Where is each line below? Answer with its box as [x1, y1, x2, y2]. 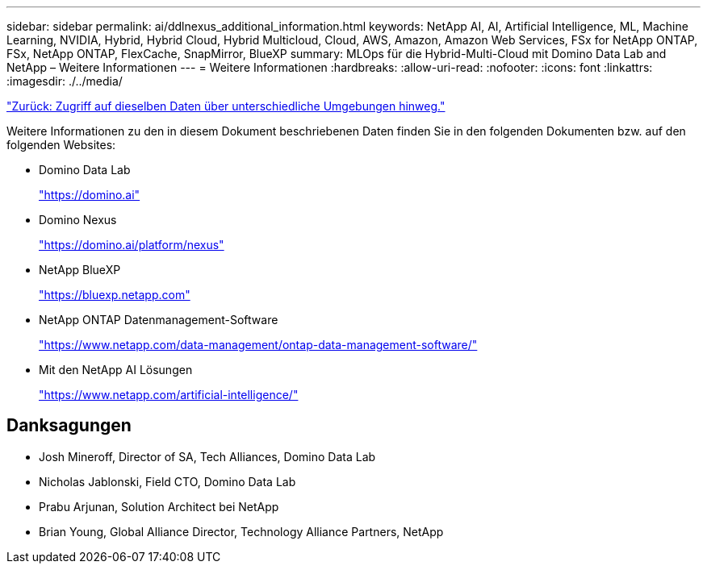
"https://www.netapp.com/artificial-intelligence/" [39, 388, 299, 401]
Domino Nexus [39, 213, 117, 227]
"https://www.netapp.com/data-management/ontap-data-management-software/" [39, 338, 478, 352]
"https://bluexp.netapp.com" [39, 288, 190, 302]
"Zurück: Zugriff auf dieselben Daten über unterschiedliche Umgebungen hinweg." [6, 99, 446, 113]
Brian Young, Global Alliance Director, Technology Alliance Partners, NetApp [39, 524, 444, 539]
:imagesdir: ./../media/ [6, 74, 123, 88]
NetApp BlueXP [39, 263, 121, 277]
